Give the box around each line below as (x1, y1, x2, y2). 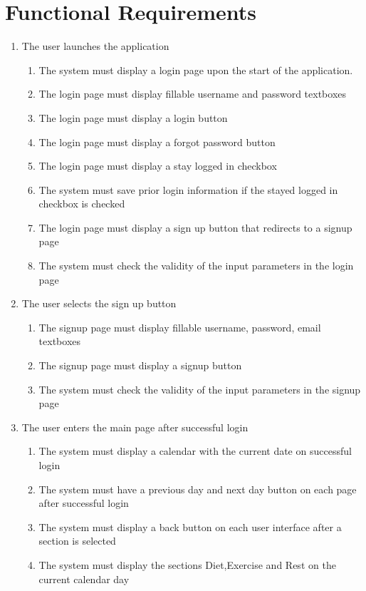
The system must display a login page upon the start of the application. (38, 62, 353, 77)
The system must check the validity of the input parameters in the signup (38, 381, 361, 396)
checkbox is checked (38, 196, 125, 211)
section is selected (38, 533, 116, 548)
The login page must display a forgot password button (38, 134, 276, 149)
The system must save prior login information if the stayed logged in (38, 182, 338, 197)
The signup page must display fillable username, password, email (38, 319, 321, 334)
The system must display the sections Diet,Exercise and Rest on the (38, 557, 336, 572)
